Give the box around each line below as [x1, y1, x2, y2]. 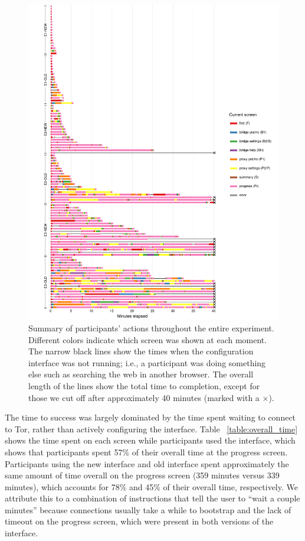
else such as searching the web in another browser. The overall [28, 368, 254, 380]
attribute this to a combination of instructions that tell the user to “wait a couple [5, 492, 300, 504]
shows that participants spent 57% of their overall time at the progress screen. [5, 445, 288, 458]
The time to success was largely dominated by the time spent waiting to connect [5, 411, 296, 423]
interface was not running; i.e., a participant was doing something [28, 356, 266, 369]
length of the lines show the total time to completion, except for [28, 379, 260, 392]
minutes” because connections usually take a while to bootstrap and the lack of [5, 503, 291, 516]
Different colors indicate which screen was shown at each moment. [28, 333, 267, 346]
